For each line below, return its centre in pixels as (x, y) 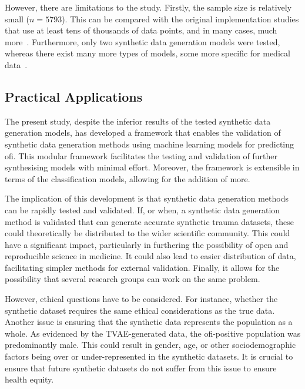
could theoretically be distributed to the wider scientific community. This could (148, 233)
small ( (17, 19)
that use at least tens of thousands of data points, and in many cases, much (141, 30)
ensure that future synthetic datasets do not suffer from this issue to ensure (141, 368)
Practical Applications (74, 96)
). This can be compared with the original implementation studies (180, 19)
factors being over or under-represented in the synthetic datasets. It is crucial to (149, 356)
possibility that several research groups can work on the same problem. (133, 279)
